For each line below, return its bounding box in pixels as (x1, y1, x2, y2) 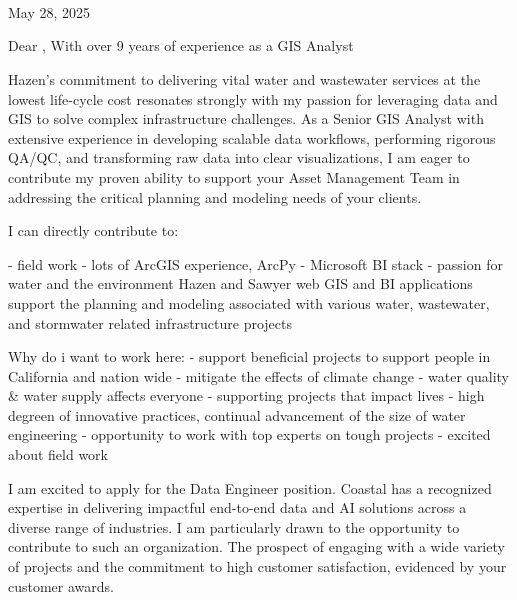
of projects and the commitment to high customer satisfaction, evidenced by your (8, 556, 507, 577)
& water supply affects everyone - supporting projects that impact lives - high (8, 385, 485, 406)
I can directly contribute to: (8, 220, 179, 241)
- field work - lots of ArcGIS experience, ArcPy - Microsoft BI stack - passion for (8, 253, 503, 274)
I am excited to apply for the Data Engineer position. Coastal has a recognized (8, 477, 492, 498)
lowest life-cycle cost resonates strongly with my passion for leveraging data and (8, 88, 498, 109)
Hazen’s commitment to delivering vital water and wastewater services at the (8, 68, 481, 89)
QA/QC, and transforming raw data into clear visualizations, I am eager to (8, 147, 470, 168)
